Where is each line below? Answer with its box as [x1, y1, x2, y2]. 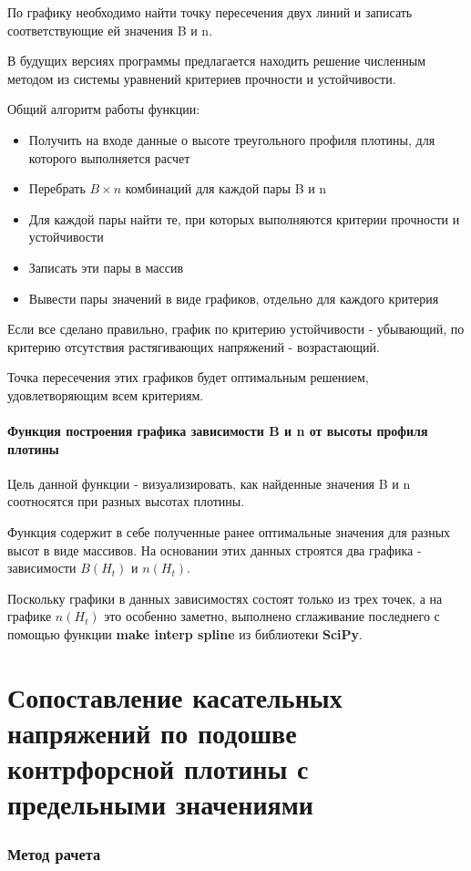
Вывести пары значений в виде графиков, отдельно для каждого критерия [28, 288, 439, 307]
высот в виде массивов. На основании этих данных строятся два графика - [7, 540, 422, 559]
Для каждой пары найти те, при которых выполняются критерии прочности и [28, 209, 460, 228]
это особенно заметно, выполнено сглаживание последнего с [104, 607, 440, 626]
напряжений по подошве [7, 714, 297, 752]
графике [7, 607, 52, 626]
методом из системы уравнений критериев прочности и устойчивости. [7, 68, 396, 88]
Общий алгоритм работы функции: [7, 99, 200, 119]
